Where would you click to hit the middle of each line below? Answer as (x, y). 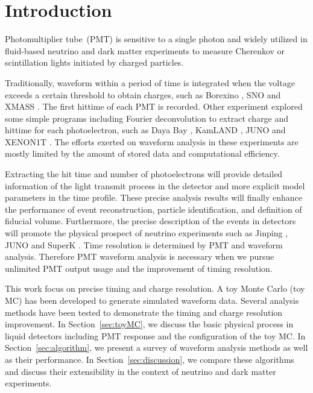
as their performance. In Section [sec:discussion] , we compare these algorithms (150, 359)
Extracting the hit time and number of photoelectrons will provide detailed (144, 174)
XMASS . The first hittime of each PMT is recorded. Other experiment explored (154, 106)
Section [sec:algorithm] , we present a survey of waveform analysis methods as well (156, 347)
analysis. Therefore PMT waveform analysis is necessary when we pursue (140, 256)
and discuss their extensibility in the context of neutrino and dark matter (141, 371)
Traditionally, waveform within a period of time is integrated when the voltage (150, 82)
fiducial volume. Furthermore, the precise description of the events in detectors (150, 221)
